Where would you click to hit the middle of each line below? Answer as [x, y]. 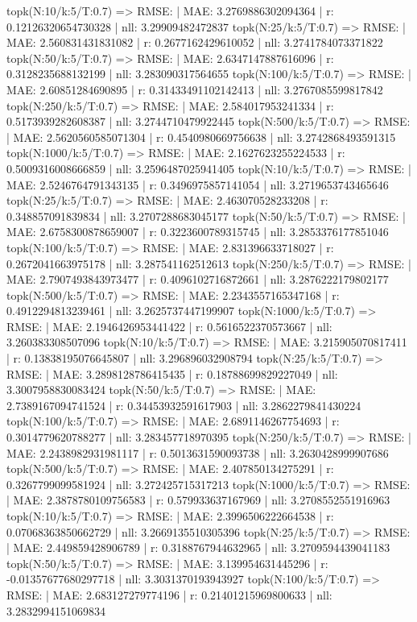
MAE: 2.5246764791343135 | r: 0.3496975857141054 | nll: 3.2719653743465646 [198, 184]
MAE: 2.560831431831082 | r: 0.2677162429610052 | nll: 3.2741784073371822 [195, 42]
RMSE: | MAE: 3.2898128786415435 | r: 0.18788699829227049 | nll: [172, 373]
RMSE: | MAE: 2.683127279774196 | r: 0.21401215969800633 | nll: [169, 594]
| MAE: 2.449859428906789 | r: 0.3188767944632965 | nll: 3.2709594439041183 [198, 547]
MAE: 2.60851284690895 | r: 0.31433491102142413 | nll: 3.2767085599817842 [195, 89]
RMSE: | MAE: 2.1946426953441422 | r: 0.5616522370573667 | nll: [169, 326]
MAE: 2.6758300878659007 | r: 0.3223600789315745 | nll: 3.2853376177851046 [198, 232]
